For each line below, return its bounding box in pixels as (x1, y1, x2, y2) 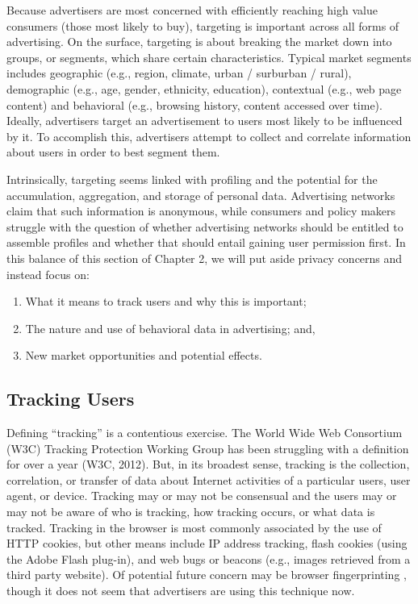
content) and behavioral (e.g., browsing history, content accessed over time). (6, 96, 382, 113)
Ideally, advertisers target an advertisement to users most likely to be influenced (6, 112, 403, 129)
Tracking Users (6, 386, 135, 411)
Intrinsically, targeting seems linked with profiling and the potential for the (6, 170, 378, 187)
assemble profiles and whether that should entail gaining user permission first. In (6, 234, 406, 251)
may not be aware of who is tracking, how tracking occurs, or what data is (6, 503, 375, 520)
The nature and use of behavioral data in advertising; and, (25, 319, 316, 336)
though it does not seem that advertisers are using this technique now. (6, 582, 355, 599)
